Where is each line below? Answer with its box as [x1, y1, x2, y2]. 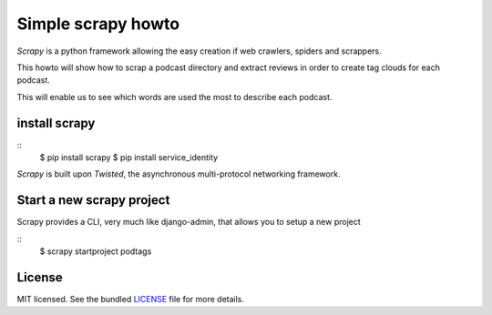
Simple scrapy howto [16, 14, 180, 34]
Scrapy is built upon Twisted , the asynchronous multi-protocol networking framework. [16, 168, 341, 179]
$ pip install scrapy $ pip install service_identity [39, 152, 219, 163]
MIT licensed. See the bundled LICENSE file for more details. [16, 294, 245, 304]
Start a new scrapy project [16, 192, 170, 208]
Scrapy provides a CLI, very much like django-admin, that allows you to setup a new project [16, 217, 362, 228]
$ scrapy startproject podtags [39, 246, 152, 257]
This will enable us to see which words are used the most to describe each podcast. [16, 91, 333, 102]
